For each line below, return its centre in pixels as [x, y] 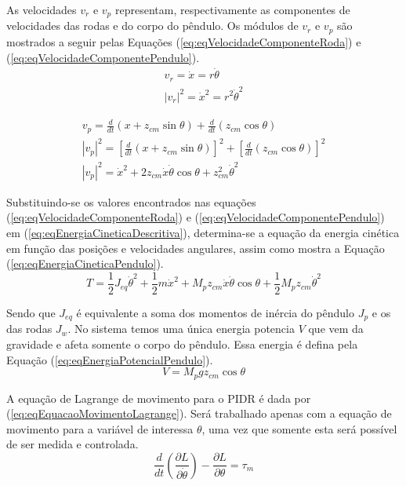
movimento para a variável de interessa [100, 428]
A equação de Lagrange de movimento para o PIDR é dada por [159, 398]
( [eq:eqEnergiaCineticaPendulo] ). [85, 263]
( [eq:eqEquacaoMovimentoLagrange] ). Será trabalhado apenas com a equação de [199, 413]
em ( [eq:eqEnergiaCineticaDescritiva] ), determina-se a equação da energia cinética [203, 233]
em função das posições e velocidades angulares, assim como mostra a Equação [196, 248]
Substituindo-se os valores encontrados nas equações [131, 201]
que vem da [336, 329]
